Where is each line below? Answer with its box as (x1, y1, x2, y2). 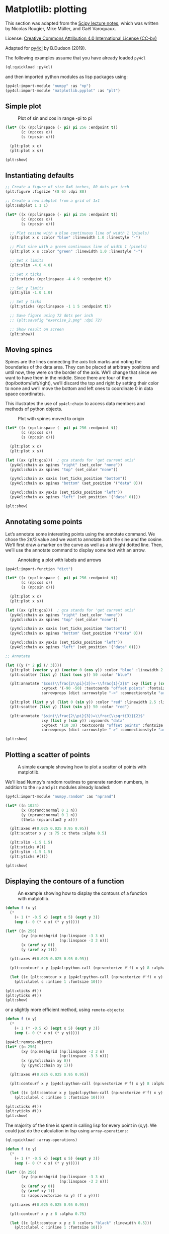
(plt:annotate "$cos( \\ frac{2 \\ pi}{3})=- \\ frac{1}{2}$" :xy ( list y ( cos (10, 681, 167, 686)
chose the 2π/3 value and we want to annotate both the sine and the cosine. (5, 536, 163, 542)
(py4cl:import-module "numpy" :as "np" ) (5, 83, 92, 89)
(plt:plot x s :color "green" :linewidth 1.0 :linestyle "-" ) (10, 249, 143, 254)
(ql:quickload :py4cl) (5, 64, 53, 69)
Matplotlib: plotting (5, 4, 87, 15)
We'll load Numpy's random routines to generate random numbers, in (5, 779, 149, 785)
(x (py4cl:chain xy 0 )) (21, 1058, 71, 1063)
